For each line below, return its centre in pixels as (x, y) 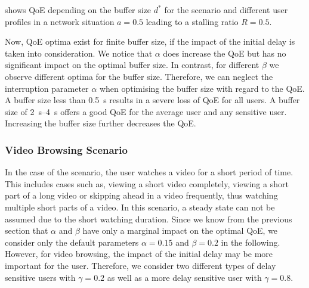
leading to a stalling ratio (192, 21)
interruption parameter (47, 88)
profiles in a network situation (60, 21)
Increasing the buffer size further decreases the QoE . (101, 123)
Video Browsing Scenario (66, 149)
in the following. (251, 242)
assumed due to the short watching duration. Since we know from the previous (149, 219)
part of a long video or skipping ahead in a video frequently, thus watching (141, 195)
